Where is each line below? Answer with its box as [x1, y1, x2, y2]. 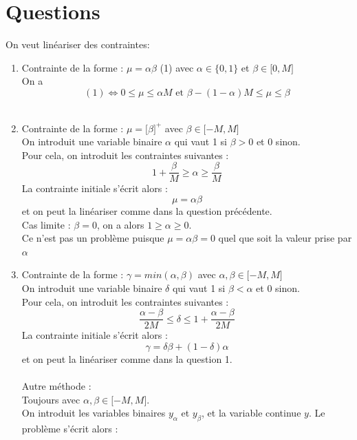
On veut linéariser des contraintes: [6, 37, 150, 52]
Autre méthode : [21, 378, 91, 392]
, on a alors [96, 217, 144, 231]
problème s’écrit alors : [21, 421, 118, 435]
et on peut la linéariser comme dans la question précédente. [21, 203, 272, 218]
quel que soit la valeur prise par [218, 231, 352, 245]
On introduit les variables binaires [21, 406, 166, 420]
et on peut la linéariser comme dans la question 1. [21, 351, 232, 366]
